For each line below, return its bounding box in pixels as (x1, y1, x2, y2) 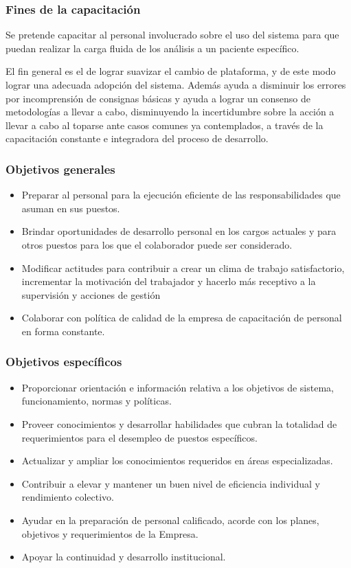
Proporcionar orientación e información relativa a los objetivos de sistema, (21, 380, 334, 394)
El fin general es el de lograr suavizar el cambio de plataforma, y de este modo (5, 64, 336, 78)
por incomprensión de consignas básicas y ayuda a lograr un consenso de (5, 91, 311, 105)
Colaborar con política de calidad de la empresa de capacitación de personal (21, 310, 342, 325)
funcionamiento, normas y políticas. (21, 394, 172, 408)
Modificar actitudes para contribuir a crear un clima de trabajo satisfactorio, (21, 260, 345, 275)
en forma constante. (21, 323, 105, 338)
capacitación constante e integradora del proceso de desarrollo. (5, 131, 269, 146)
